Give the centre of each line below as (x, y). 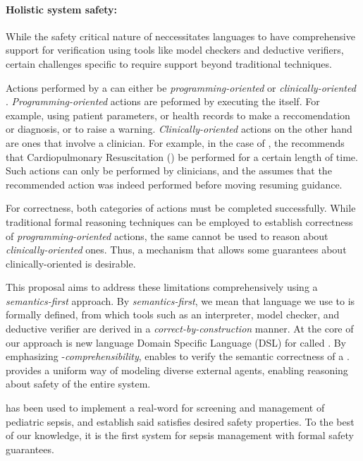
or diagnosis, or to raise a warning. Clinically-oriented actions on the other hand (179, 129)
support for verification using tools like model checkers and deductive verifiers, (175, 50)
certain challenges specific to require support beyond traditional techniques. (169, 63)
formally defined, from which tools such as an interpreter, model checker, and (173, 315)
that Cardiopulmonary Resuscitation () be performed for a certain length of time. (182, 156)
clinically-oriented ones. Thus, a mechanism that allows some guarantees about (176, 250)
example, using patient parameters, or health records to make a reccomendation (178, 115)
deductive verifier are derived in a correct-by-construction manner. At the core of (180, 329)
